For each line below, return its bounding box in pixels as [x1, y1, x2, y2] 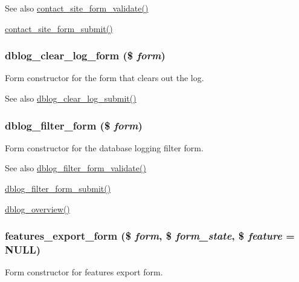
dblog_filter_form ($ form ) [5, 117, 143, 133]
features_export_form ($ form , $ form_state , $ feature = [5, 228, 295, 243]
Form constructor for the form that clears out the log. [5, 71, 204, 84]
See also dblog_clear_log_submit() [5, 92, 137, 104]
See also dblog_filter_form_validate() [5, 162, 146, 174]
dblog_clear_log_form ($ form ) [5, 48, 166, 63]
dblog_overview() [5, 202, 70, 215]
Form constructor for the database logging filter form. [5, 141, 204, 154]
